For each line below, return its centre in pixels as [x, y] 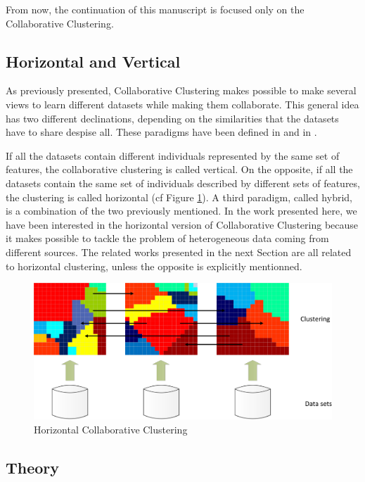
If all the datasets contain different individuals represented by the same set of [173, 155]
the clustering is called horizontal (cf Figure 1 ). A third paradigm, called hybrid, [179, 197]
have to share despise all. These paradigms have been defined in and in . [161, 132]
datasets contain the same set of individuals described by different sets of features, [183, 183]
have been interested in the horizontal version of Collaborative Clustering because [182, 224]
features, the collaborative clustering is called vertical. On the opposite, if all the [179, 169]
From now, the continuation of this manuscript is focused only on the [155, 9]
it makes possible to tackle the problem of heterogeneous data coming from [167, 238]
